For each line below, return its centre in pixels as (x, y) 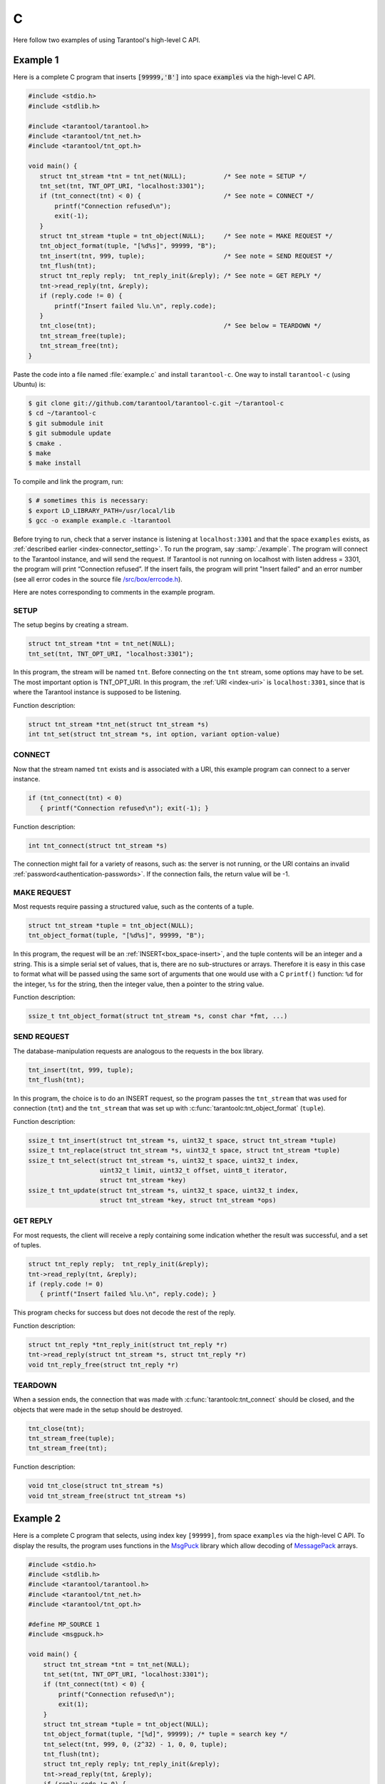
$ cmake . (45, 443)
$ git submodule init (66, 423)
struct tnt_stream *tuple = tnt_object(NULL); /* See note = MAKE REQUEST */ (186, 236)
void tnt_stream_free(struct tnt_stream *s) (107, 1496)
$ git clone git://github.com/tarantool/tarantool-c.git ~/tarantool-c (156, 403)
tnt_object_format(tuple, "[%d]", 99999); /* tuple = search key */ (165, 1734)
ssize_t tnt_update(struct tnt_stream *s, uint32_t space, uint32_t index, (164, 1190)
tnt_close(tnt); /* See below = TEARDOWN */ (181, 326)
